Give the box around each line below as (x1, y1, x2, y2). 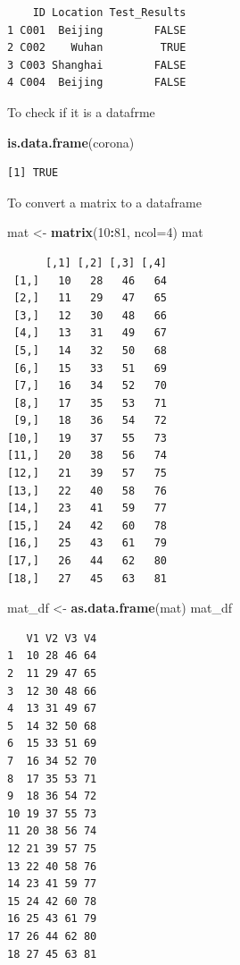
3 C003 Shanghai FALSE (7, 58, 186, 72)
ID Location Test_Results (32, 6, 186, 19)
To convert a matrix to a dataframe (7, 192, 202, 211)
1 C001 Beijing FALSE (7, 23, 186, 37)
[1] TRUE (7, 166, 59, 180)
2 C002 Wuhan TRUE (7, 41, 186, 55)
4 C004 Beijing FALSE (7, 76, 186, 89)
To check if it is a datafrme (7, 102, 155, 121)
